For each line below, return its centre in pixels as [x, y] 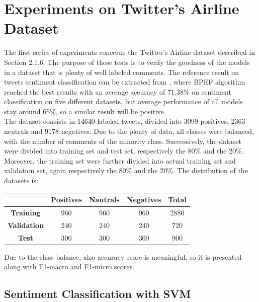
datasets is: [21, 180]
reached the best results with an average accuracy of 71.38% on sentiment [118, 91]
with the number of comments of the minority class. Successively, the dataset [123, 141]
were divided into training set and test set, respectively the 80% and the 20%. [124, 151]
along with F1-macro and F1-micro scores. [69, 267]
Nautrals [104, 200]
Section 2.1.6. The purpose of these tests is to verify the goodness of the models [127, 62]
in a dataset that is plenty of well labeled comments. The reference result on [122, 72]
